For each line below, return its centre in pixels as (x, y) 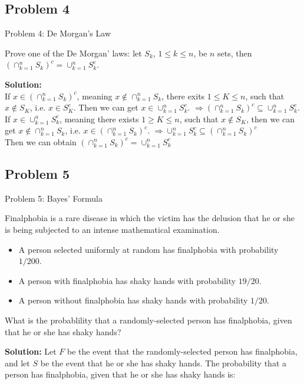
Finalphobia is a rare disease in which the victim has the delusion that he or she (150, 218)
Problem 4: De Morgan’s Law (58, 33)
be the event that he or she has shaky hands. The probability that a (163, 363)
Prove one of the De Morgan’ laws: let (73, 53)
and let (17, 363)
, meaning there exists (99, 118)
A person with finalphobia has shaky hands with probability (127, 280)
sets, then (235, 53)
